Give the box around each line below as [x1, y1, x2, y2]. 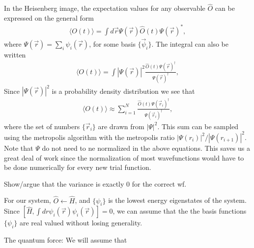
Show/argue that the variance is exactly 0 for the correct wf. [4, 178, 187, 189]
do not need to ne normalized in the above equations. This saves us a [42, 142, 250, 153]
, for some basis [89, 39, 136, 49]
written [4, 50, 26, 60]
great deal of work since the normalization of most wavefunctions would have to [4, 152, 244, 163]
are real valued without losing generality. [19, 218, 142, 228]
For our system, [4, 195, 51, 205]
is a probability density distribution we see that [52, 85, 195, 96]
